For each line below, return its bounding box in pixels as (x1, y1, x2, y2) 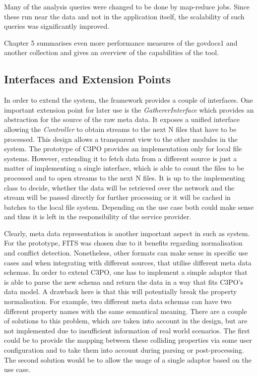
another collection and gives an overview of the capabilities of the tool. (4, 47, 219, 58)
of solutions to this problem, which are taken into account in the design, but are (4, 315, 248, 326)
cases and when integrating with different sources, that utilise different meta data (4, 257, 252, 267)
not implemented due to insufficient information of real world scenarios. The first (4, 325, 250, 335)
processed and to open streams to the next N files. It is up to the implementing (4, 172, 245, 183)
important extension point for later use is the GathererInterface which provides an (4, 104, 254, 115)
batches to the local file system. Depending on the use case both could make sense (4, 201, 254, 212)
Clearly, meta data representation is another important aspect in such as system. (4, 228, 250, 238)
